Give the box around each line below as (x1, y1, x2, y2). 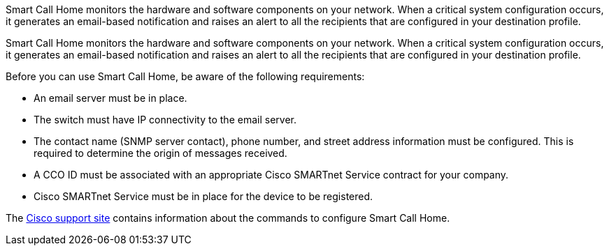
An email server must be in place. (34, 92, 187, 104)
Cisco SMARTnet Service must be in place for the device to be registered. (34, 190, 373, 202)
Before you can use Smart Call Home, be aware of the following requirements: (6, 70, 365, 82)
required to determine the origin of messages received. (34, 147, 287, 159)
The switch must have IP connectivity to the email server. (34, 114, 296, 125)
